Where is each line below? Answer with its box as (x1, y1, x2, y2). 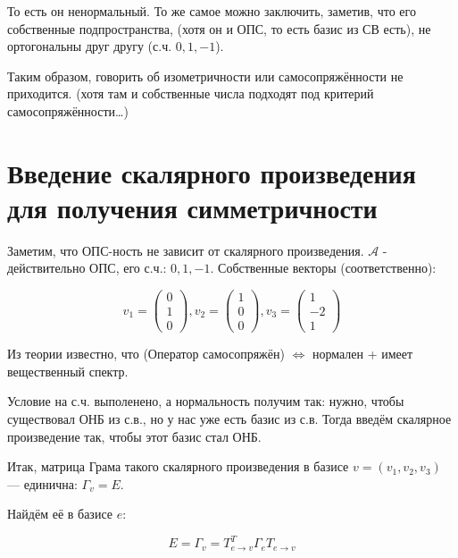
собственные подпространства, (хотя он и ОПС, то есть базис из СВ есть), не (7, 19, 431, 38)
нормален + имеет (312, 344, 413, 363)
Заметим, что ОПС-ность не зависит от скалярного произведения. (7, 241, 364, 259)
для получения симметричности (7, 189, 378, 225)
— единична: (7, 474, 78, 493)
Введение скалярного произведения (7, 154, 416, 190)
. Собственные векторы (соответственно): (210, 258, 437, 277)
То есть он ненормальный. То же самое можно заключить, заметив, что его (7, 2, 416, 20)
